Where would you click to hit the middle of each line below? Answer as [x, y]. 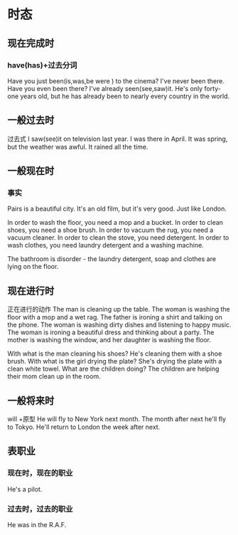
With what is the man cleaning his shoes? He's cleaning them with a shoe [115, 354]
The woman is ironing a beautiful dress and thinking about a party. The [111, 332]
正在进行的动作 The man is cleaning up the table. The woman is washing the [119, 309]
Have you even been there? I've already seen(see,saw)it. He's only [105, 88]
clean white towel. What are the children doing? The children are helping [113, 369]
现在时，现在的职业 [40, 473]
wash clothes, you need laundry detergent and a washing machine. [106, 245]
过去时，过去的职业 [40, 509]
